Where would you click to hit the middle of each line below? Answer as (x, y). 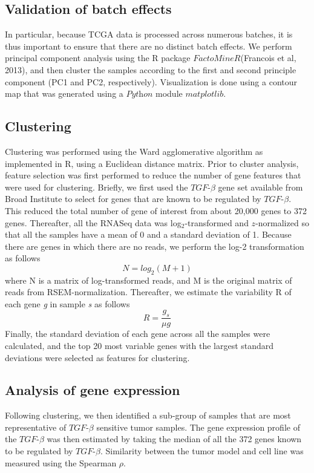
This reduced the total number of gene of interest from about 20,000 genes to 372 (156, 210)
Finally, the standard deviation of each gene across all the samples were (138, 334)
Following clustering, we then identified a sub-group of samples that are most (148, 415)
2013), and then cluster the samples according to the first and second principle (151, 69)
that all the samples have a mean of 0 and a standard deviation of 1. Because (148, 234)
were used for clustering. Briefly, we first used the (96, 187)
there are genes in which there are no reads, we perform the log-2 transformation (155, 246)
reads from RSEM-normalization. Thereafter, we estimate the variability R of (148, 292)
